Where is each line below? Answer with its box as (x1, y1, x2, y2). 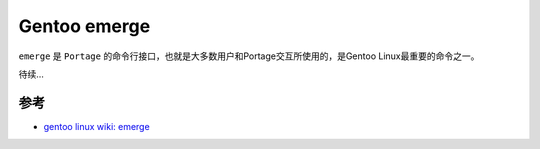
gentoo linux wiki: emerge (43, 120, 150, 132)
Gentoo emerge (18, 15, 151, 37)
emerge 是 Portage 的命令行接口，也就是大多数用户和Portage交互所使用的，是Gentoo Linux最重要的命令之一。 (18, 50, 480, 62)
